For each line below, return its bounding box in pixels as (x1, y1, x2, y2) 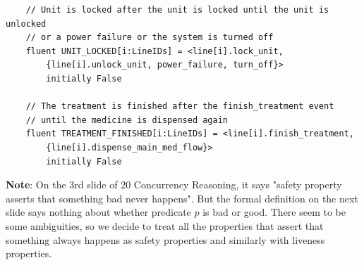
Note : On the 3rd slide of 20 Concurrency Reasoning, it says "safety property (6, 177, 342, 192)
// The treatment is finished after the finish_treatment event (25, 101, 334, 112)
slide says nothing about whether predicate (6, 205, 191, 219)
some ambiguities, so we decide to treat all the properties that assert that (6, 218, 324, 233)
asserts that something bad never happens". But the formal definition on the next (6, 190, 358, 205)
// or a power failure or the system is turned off (25, 32, 274, 43)
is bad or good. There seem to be (202, 205, 346, 219)
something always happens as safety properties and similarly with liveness (6, 232, 325, 247)
